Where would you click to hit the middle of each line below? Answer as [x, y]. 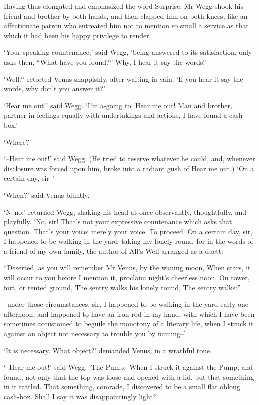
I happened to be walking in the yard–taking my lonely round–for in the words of [129, 241]
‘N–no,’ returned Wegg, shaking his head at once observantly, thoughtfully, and [125, 212]
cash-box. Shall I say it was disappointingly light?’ [81, 396]
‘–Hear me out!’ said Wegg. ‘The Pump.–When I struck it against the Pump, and [129, 367]
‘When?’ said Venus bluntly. [47, 195]
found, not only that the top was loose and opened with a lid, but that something [129, 377]
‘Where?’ [18, 142]
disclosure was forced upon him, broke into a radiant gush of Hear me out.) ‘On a [129, 168]
